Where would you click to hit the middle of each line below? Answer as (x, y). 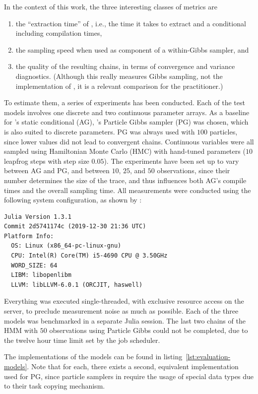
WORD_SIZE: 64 (34, 265)
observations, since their (193, 170)
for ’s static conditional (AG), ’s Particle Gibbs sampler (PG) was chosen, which (126, 122)
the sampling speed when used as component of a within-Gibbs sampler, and (132, 49)
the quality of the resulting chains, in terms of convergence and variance (125, 66)
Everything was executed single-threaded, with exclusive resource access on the (124, 301)
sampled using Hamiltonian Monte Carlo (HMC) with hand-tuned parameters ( (125, 151)
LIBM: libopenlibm (41, 275)
